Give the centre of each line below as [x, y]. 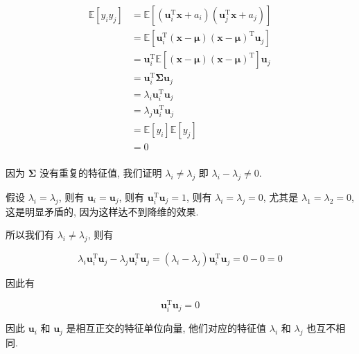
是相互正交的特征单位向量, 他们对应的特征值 [166, 328]
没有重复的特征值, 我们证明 [100, 173]
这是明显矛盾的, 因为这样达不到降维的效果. [102, 211]
